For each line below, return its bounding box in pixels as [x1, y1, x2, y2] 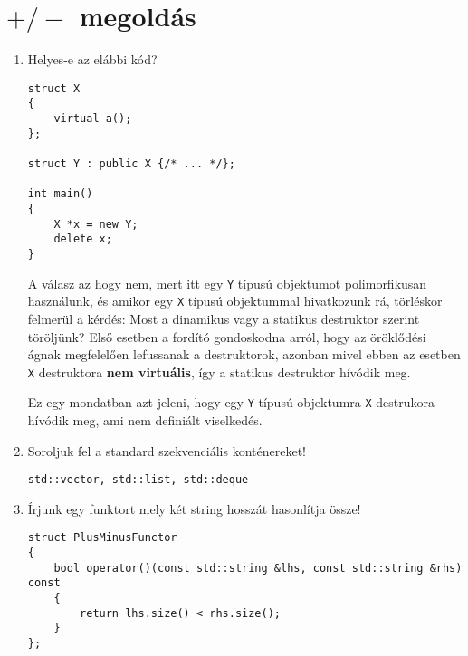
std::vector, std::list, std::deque [27, 473, 249, 487]
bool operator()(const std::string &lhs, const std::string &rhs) [53, 561, 463, 575]
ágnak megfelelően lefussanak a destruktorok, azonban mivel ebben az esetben [27, 345, 461, 364]
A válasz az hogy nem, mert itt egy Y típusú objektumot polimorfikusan [27, 273, 427, 292]
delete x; [53, 233, 112, 246]
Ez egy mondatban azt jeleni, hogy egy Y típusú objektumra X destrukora [27, 393, 435, 412]
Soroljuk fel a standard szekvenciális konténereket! [27, 441, 306, 460]
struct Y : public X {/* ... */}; [27, 157, 235, 170]
